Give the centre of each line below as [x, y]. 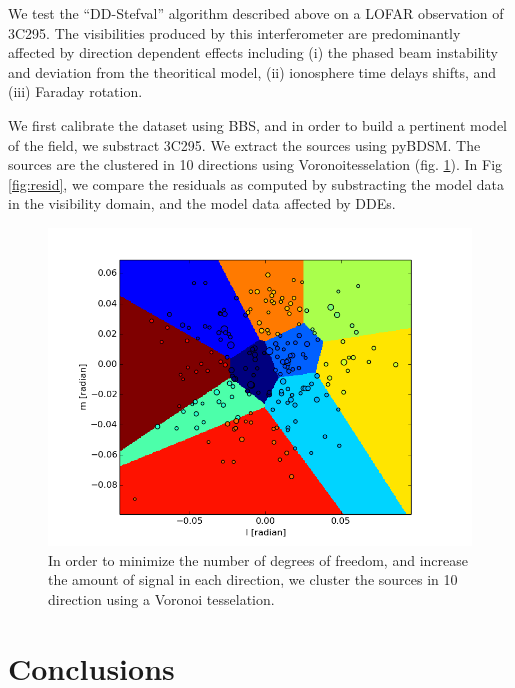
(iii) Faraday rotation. [75, 91]
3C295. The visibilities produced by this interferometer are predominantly [234, 32]
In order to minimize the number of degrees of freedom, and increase [258, 559]
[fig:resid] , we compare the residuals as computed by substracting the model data [256, 183]
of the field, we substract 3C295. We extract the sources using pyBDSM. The [244, 144]
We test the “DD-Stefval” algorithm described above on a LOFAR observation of [256, 13]
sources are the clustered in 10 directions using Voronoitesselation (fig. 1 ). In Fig [255, 164]
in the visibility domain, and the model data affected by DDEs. [202, 203]
